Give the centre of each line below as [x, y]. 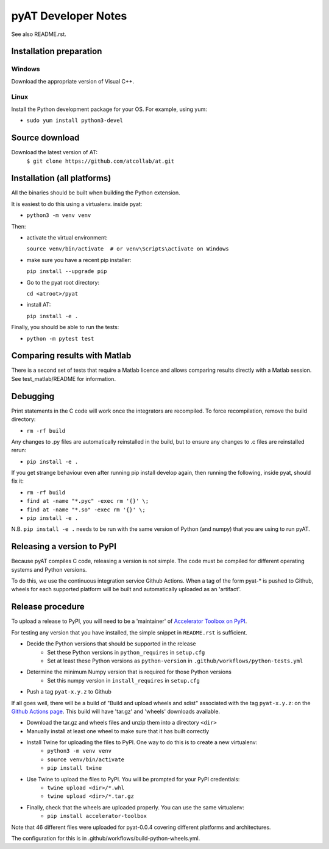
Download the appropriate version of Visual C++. [73, 81]
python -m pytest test [60, 339]
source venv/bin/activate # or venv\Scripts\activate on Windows [128, 249]
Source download [45, 138]
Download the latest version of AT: [54, 152]
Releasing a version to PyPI [64, 546]
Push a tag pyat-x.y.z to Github [69, 692]
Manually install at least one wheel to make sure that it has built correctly [118, 731]
